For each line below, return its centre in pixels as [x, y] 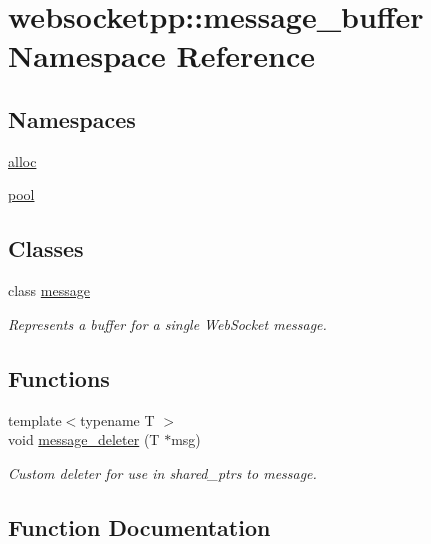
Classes [46, 248]
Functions [59, 377]
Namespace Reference [161, 55]
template [35, 419]
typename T [117, 419]
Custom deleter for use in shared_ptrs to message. [162, 472]
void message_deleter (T [84, 439]
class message [49, 290]
